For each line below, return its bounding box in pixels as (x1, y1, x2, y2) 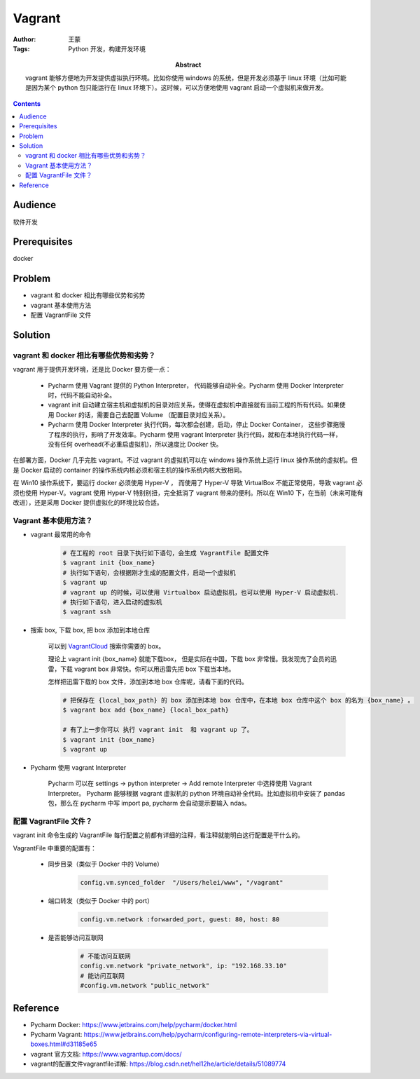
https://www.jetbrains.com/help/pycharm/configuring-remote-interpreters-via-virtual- (83, 1030, 332, 1038)
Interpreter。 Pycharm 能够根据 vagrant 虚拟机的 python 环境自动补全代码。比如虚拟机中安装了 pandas (48, 789, 346, 797)
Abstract (175, 60, 202, 69)
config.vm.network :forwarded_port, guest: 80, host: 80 (80, 915, 280, 923)
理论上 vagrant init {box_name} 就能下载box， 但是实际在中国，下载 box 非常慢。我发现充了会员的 (48, 655, 331, 663)
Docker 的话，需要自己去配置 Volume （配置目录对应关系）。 (55, 410, 230, 419)
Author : (13, 35, 36, 43)
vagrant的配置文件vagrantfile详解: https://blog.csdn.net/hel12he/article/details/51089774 (30, 1059, 286, 1068)
